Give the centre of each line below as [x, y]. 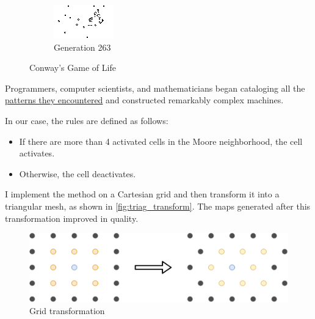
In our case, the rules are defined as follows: [87, 120]
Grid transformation [67, 311]
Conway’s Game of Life [73, 68]
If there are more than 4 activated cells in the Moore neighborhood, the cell [161, 141]
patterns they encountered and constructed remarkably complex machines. [144, 100]
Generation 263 [82, 47]
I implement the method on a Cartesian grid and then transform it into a [142, 194]
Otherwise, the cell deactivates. [78, 173]
